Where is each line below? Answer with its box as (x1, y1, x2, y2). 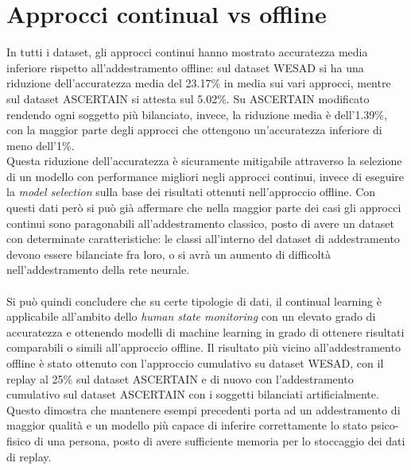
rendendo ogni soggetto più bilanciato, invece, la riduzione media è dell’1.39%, (6, 106, 387, 122)
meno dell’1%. (6, 137, 75, 153)
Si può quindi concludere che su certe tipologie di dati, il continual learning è (6, 292, 382, 309)
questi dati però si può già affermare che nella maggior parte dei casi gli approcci (6, 199, 401, 216)
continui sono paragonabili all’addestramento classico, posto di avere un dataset (6, 214, 394, 231)
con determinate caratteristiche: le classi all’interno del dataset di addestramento (6, 230, 400, 247)
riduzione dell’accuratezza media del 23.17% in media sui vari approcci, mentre (6, 75, 391, 91)
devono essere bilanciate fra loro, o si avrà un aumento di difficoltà (6, 245, 331, 262)
